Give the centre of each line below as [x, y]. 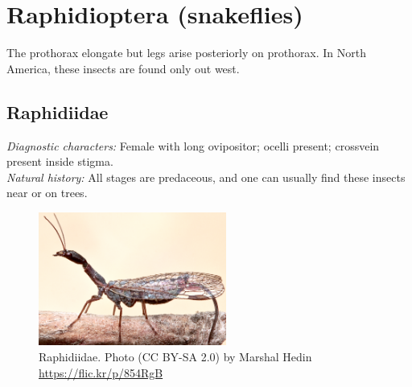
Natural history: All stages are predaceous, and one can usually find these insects [206, 177]
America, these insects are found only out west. [123, 68]
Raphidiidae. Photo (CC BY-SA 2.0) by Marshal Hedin [175, 357]
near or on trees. [47, 193]
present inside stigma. [60, 161]
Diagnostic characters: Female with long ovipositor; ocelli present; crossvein [193, 145]
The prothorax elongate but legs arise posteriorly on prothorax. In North [187, 53]
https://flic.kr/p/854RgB [101, 372]
